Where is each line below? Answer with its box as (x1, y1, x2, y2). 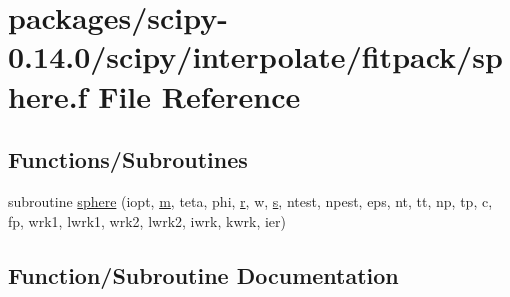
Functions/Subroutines (8, 144, 248, 175)
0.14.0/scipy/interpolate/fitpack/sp (8, 36, 503, 77)
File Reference (98, 75, 301, 116)
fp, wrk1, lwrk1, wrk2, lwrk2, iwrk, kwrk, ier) (8, 210, 286, 231)
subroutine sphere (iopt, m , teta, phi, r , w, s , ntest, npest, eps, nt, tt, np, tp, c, (8, 190, 493, 211)
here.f (8, 75, 88, 116)
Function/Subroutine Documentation (8, 259, 399, 290)
